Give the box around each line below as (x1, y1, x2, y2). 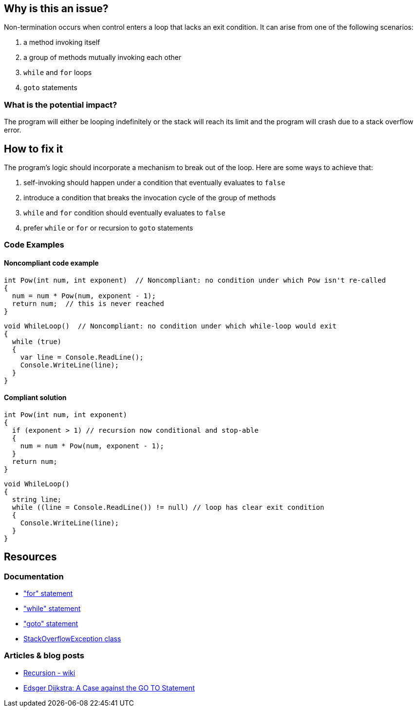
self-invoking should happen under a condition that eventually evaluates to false (23, 178, 285, 187)
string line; (12, 495, 62, 503)
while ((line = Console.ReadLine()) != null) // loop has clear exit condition (12, 503, 324, 511)
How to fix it (4, 142, 63, 155)
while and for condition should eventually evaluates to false (23, 209, 226, 217)
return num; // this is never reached (12, 299, 164, 307)
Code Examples (4, 240, 64, 250)
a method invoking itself (23, 38, 100, 47)
